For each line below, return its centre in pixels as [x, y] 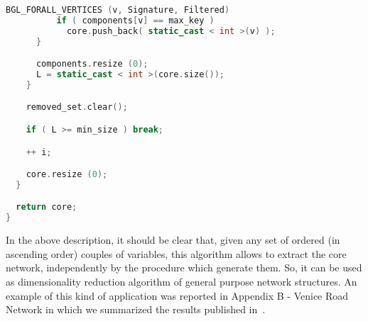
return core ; [47, 207]
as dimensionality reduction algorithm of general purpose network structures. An [182, 281]
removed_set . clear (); [77, 107]
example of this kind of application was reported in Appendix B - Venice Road [177, 295]
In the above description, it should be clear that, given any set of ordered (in [173, 240]
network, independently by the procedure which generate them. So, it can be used [184, 267]
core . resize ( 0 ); [67, 175]
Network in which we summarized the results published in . [136, 309]
